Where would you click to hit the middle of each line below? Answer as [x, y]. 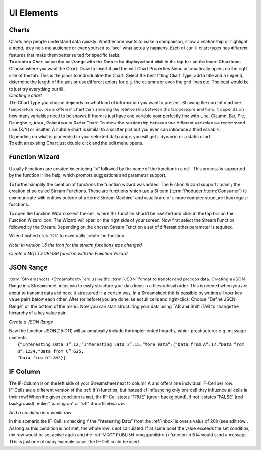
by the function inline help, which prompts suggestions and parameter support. [88, 175]
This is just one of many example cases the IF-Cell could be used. [74, 442]
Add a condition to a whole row [40, 412]
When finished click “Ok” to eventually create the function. [67, 236]
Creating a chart [25, 96]
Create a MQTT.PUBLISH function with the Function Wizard [68, 254]
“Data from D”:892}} [42, 358]
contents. [18, 338]
